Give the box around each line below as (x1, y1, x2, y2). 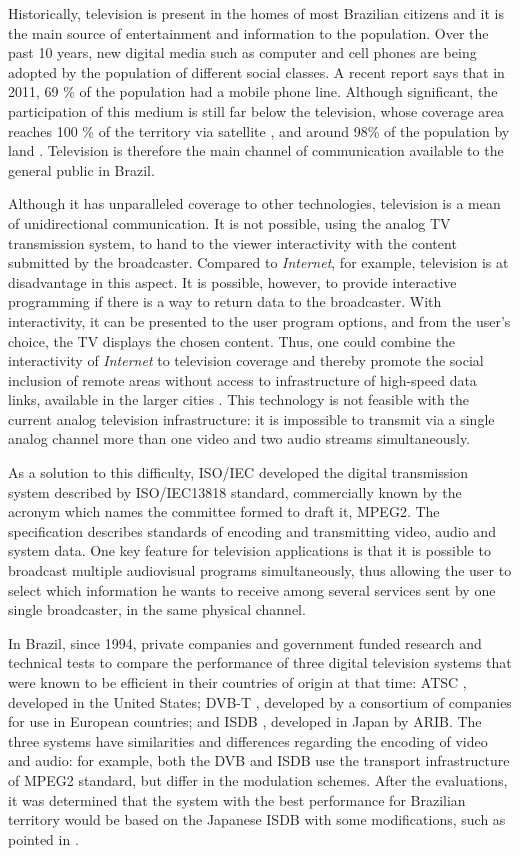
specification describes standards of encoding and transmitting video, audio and (8, 520, 496, 541)
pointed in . (8, 828, 79, 849)
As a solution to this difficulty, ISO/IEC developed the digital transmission (8, 462, 468, 483)
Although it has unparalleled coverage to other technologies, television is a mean (8, 193, 501, 214)
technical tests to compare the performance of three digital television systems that (8, 652, 512, 673)
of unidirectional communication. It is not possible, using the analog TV (8, 212, 451, 233)
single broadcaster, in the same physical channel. (8, 599, 306, 620)
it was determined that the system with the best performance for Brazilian (8, 789, 466, 810)
